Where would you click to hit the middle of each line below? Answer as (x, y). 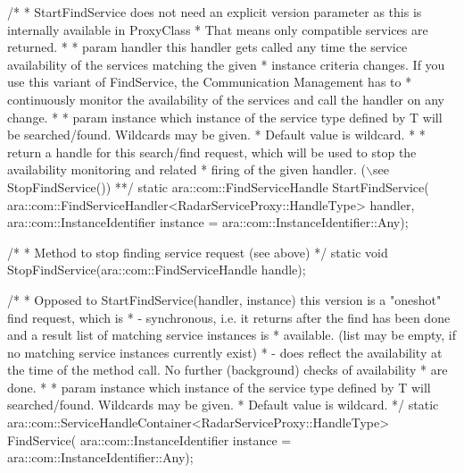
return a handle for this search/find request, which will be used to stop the (212, 152)
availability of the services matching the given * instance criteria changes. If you (226, 64)
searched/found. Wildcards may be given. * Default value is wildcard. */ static (223, 405)
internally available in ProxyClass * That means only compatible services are (218, 29)
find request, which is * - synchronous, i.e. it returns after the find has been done (229, 317)
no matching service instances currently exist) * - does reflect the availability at (225, 352)
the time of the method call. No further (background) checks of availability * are (228, 370)
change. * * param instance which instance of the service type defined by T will (225, 117)
